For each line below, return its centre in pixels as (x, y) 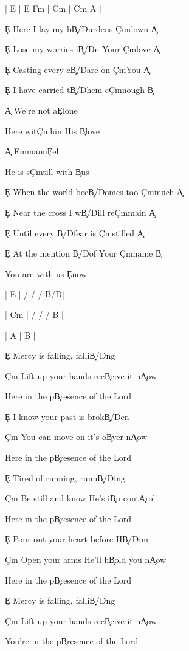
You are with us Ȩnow (46, 273)
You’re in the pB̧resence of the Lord (72, 641)
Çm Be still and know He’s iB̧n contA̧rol (80, 498)
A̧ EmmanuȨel (32, 151)
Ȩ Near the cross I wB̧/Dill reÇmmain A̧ (80, 212)
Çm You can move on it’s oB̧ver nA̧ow (76, 437)
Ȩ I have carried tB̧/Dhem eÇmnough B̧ (79, 90)
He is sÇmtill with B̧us (47, 171)
